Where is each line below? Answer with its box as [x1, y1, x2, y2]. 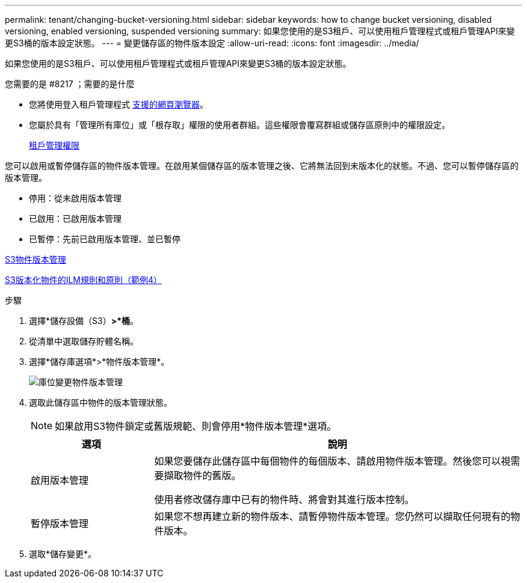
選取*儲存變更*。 [29, 549, 97, 559]
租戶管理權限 [29, 140, 79, 150]
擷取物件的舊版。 [164, 469, 241, 481]
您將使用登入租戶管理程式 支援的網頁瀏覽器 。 [29, 99, 208, 109]
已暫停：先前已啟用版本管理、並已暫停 [29, 234, 180, 244]
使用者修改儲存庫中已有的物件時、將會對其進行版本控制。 [154, 493, 415, 505]
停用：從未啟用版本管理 [29, 193, 122, 203]
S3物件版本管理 [5, 254, 66, 264]
